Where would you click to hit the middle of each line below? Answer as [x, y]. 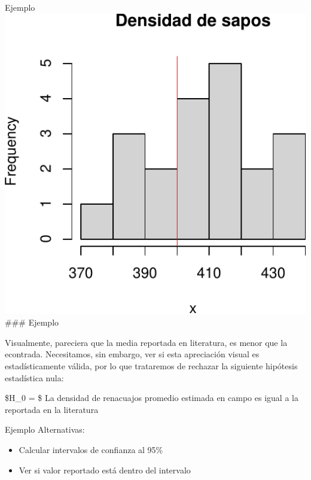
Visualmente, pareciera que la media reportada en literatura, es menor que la [146, 342]
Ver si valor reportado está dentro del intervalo [105, 470]
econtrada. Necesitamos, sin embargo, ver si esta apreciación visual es [132, 354]
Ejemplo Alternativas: [45, 429]
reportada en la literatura [52, 409]
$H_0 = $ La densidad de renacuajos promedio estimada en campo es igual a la [152, 398]
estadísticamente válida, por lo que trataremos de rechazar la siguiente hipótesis [151, 366]
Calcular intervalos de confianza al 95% [91, 449]
